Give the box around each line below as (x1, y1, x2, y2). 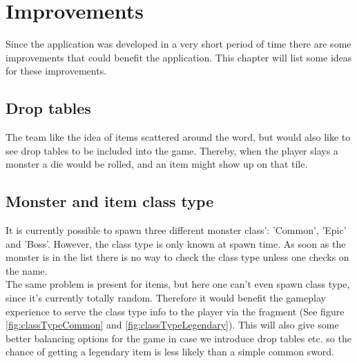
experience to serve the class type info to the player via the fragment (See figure (6, 304, 345, 318)
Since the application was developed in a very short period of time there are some (6, 37, 351, 51)
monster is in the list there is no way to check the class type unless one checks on (6, 250, 349, 264)
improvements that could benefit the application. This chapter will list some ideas (6, 50, 352, 64)
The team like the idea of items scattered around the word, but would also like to (6, 130, 351, 144)
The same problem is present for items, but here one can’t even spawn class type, (6, 277, 350, 291)
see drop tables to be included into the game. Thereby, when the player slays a (6, 143, 338, 157)
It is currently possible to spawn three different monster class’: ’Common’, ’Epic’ (6, 223, 347, 237)
